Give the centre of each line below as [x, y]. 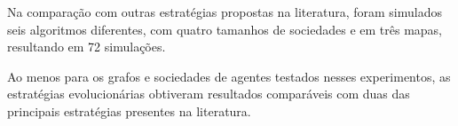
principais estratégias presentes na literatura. [129, 110]
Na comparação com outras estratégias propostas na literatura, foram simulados [225, 12]
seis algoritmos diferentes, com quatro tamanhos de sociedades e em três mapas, [225, 29]
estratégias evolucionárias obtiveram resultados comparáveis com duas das [209, 94]
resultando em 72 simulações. [87, 47]
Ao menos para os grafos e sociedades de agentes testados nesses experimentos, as [229, 76]
